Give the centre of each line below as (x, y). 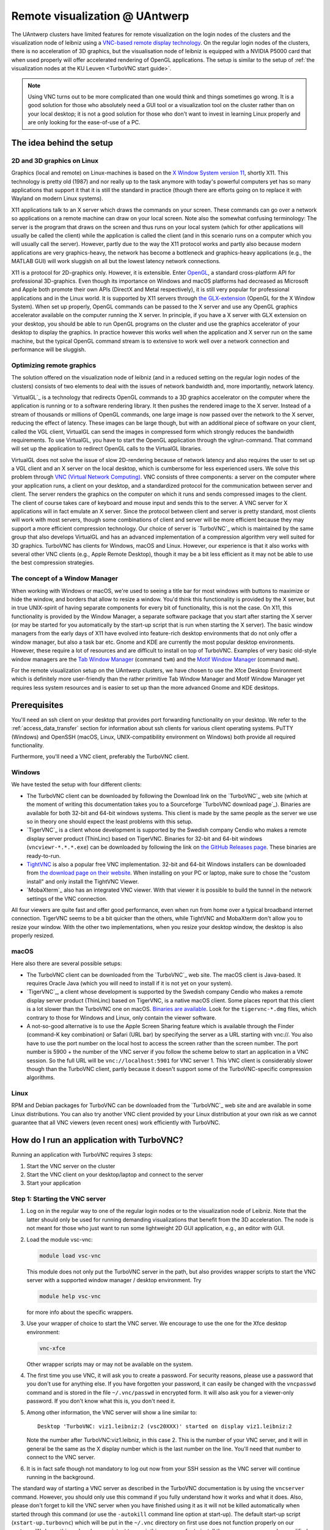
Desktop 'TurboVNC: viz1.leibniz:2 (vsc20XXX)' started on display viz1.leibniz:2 (165, 1427)
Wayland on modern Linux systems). (57, 198)
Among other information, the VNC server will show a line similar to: (112, 1412)
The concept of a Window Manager (65, 578)
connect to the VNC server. (61, 1457)
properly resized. (33, 936)
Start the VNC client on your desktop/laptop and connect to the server (115, 1174)
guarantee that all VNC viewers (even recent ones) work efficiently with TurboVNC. (116, 1122)
